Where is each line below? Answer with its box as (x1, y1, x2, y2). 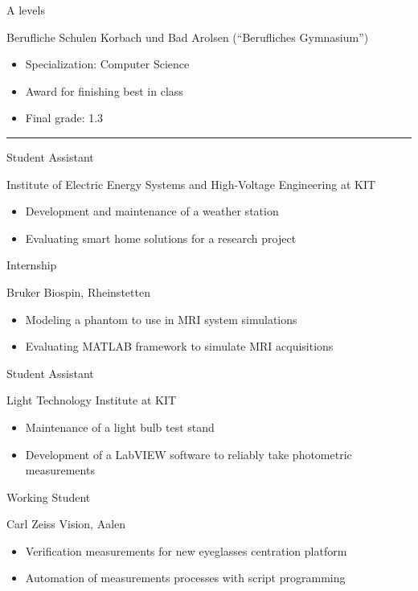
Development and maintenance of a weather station (25, 203, 279, 220)
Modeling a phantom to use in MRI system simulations (25, 310, 297, 327)
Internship (6, 257, 57, 273)
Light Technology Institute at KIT (6, 392, 177, 408)
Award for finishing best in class (25, 82, 183, 99)
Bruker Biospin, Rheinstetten (6, 283, 150, 300)
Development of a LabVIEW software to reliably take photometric (25, 445, 352, 462)
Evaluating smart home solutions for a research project (25, 229, 297, 246)
